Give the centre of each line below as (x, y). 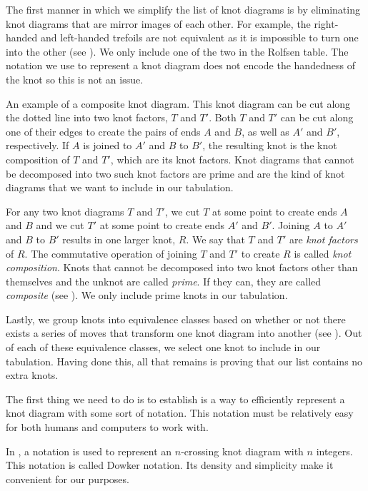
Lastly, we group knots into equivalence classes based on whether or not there (176, 319)
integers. (334, 451)
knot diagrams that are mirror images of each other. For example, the (158, 23)
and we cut (60, 225)
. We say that (215, 239)
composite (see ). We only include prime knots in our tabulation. (147, 295)
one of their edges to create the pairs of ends (103, 131)
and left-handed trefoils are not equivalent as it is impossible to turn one (200, 37)
